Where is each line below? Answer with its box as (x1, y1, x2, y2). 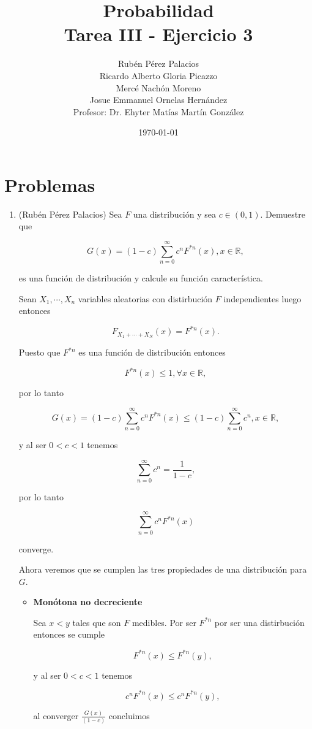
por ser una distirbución (214, 616, 305, 628)
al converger (33, 709, 79, 722)
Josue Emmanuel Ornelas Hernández (89, 93, 228, 106)
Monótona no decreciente (33, 595, 143, 608)
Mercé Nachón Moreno (116, 81, 201, 94)
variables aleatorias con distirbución (78, 292, 213, 305)
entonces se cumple (33, 628, 105, 641)
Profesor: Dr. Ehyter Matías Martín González (73, 105, 244, 118)
